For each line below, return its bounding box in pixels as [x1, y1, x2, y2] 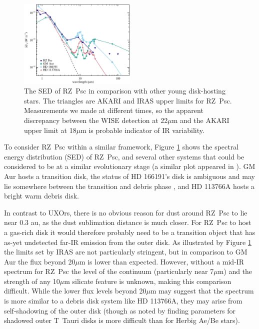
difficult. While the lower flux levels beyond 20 [4, 285, 146, 296]
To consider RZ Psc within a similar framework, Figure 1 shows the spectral [4, 141, 239, 152]
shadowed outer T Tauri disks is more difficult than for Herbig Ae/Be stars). [4, 315, 240, 325]
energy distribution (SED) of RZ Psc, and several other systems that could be [4, 151, 244, 161]
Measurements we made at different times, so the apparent [24, 105, 203, 115]
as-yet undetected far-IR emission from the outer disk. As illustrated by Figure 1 [4, 236, 251, 247]
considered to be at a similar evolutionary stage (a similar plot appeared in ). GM [4, 161, 255, 171]
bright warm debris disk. [4, 190, 79, 201]
